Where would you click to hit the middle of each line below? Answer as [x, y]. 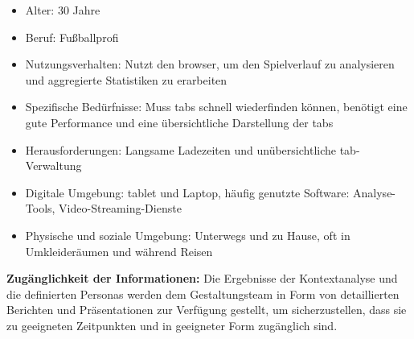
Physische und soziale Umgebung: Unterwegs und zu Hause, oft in [188, 235]
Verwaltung [53, 165]
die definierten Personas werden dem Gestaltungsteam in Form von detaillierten [203, 294]
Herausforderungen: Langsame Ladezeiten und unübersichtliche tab [191, 149]
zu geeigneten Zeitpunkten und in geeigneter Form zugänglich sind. [172, 325]
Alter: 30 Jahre [63, 10]
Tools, [40, 208]
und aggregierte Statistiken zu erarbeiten [126, 79]
